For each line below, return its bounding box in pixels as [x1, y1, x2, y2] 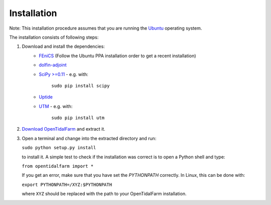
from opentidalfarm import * [22, 163, 94, 169]
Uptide [39, 94, 53, 100]
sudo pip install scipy [51, 83, 110, 88]
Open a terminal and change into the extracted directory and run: [22, 135, 157, 141]
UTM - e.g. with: [39, 103, 73, 109]
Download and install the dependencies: [22, 43, 105, 50]
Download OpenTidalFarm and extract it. [22, 126, 105, 132]
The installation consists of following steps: [9, 34, 99, 40]
